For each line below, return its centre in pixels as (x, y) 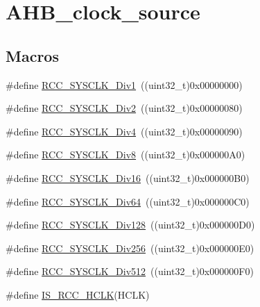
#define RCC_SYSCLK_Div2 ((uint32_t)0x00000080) (124, 108)
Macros (32, 55)
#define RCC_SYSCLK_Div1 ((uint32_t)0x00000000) (124, 84)
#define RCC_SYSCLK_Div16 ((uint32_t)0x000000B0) (128, 177)
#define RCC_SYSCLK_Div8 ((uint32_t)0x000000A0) (125, 155)
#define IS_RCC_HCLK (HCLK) (78, 294)
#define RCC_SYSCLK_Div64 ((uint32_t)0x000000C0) (128, 201)
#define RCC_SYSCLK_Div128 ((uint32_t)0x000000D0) (130, 225)
